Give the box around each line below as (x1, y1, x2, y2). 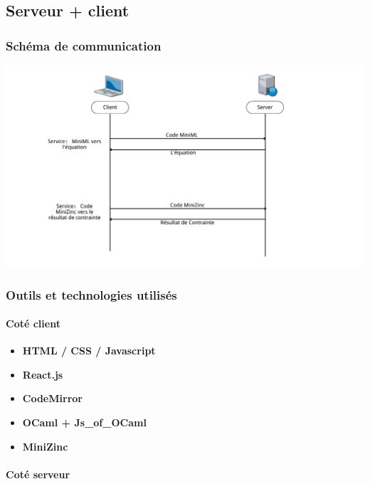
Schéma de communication (6, 36, 162, 54)
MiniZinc (22, 438, 68, 453)
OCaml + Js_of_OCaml (22, 415, 147, 430)
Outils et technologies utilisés (6, 285, 177, 303)
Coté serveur (6, 466, 70, 481)
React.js (22, 367, 63, 382)
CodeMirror (22, 391, 83, 406)
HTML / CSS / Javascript (22, 343, 156, 358)
